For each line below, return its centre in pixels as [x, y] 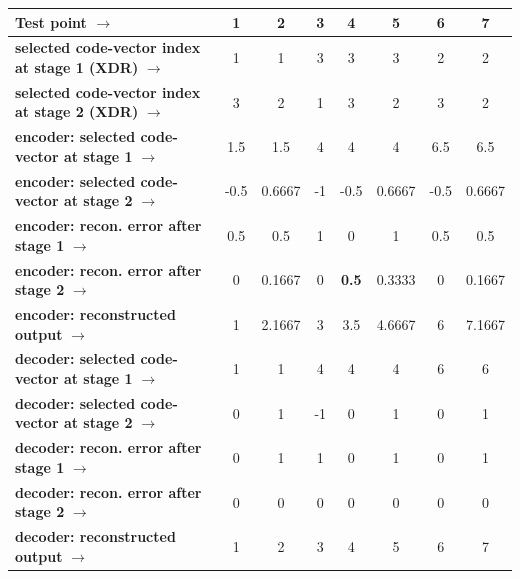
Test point [51, 21]
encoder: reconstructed [95, 313]
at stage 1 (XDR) [77, 66]
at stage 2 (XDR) [77, 111]
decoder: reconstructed [95, 536]
